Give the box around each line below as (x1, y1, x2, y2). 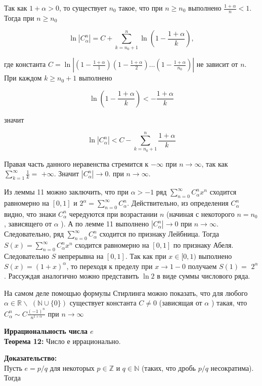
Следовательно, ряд (4, 228, 64, 239)
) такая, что (211, 297, 247, 308)
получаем (188, 260, 217, 271)
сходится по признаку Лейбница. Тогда (99, 228, 219, 239)
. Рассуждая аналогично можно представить (4, 271, 139, 281)
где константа (4, 59, 46, 69)
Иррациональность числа (4, 326, 88, 336)
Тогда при (4, 12, 34, 23)
